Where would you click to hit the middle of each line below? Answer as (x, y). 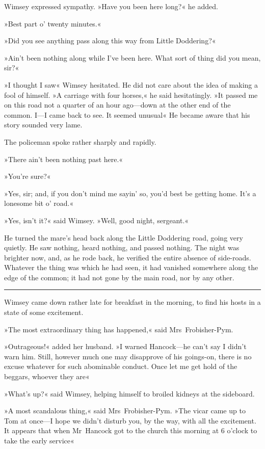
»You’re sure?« (28, 176)
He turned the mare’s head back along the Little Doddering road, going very (124, 237)
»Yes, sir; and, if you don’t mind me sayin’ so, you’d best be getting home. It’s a (130, 193)
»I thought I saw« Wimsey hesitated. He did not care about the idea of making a (131, 84)
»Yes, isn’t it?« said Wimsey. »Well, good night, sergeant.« (97, 220)
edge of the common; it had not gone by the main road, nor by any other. (119, 277)
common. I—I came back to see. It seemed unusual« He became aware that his (127, 114)
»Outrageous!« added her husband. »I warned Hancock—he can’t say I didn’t (125, 346)
